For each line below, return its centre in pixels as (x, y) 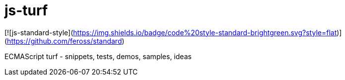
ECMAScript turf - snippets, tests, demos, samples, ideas (98, 56)
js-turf (26, 10)
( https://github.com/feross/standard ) (65, 41)
